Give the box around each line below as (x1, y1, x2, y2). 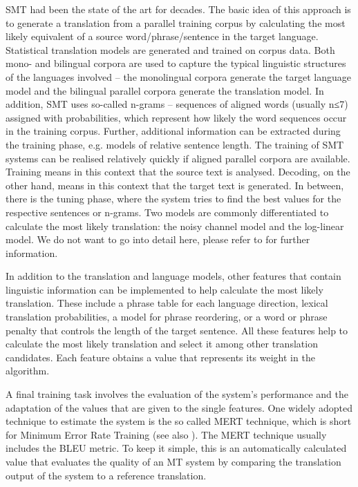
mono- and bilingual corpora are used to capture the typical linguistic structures (6, 56, 346, 70)
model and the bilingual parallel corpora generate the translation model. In (6, 83, 324, 97)
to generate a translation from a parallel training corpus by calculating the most (6, 15, 346, 30)
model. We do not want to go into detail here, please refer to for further (6, 232, 310, 247)
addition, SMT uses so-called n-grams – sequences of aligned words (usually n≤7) (6, 97, 348, 111)
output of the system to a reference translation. (6, 468, 207, 482)
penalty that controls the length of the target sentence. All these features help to (6, 323, 348, 337)
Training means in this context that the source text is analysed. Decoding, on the (6, 164, 350, 179)
